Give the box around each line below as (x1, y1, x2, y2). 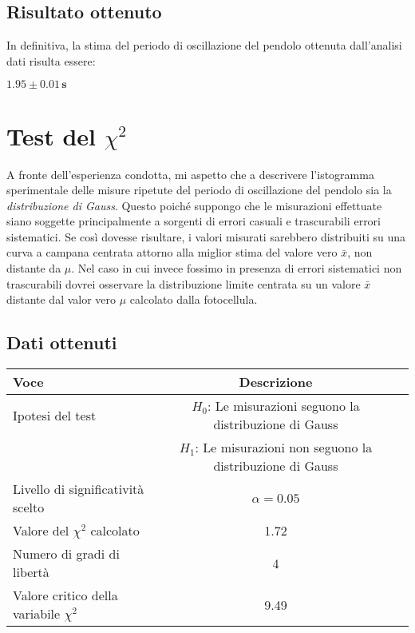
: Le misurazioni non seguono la (195, 438, 373, 457)
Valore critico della (13, 586, 118, 605)
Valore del (13, 521, 69, 540)
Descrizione (239, 372, 313, 392)
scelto (13, 498, 45, 517)
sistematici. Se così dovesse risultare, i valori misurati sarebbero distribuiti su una (6, 228, 405, 245)
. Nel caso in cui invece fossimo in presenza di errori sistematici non (71, 260, 402, 277)
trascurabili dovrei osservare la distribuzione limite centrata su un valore (6, 275, 361, 292)
